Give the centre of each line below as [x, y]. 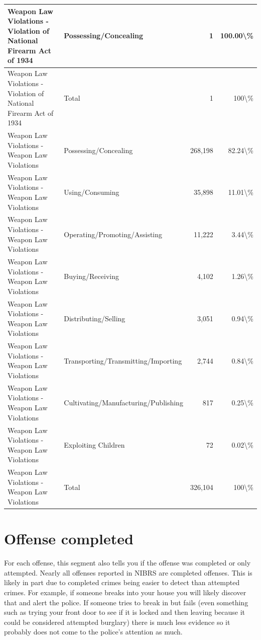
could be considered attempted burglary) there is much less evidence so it [117, 622]
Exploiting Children [94, 444]
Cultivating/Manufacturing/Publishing [123, 403]
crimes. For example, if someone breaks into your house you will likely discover [125, 592]
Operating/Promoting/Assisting [113, 234]
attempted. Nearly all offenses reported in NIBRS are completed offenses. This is [128, 572]
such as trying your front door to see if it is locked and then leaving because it [125, 612]
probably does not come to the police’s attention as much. [93, 632]
